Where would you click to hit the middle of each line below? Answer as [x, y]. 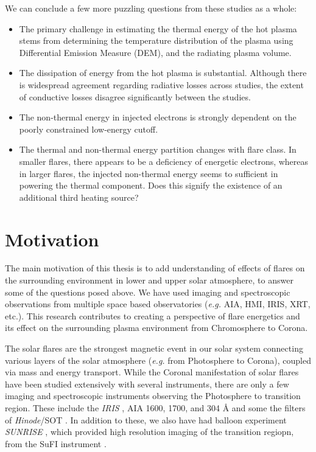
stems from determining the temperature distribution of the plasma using [156, 40]
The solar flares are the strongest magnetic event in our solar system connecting [154, 348]
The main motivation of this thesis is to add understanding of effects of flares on [155, 268]
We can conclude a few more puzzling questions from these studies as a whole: [151, 8]
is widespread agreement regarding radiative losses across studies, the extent [161, 84]
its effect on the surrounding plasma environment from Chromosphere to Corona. [156, 328]
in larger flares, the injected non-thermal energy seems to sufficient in [149, 173]
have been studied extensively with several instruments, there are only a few [147, 384]
